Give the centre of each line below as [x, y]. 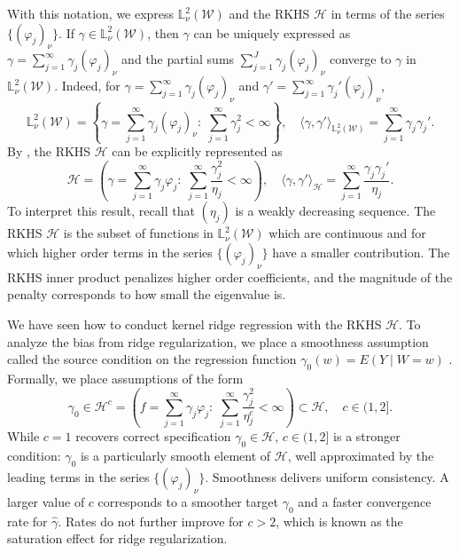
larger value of [46, 501]
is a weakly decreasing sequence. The [335, 211]
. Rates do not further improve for [151, 521]
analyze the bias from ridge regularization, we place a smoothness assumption [218, 341]
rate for [27, 521]
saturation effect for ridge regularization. [117, 538]
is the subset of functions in [138, 233]
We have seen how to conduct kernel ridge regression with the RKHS [194, 324]
